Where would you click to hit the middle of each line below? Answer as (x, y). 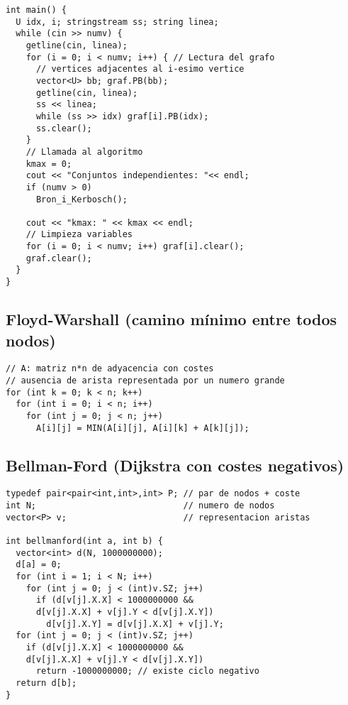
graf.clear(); (59, 258)
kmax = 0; (49, 164)
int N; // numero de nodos (140, 506)
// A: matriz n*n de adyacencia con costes (110, 369)
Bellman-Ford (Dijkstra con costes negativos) (175, 465)
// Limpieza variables (79, 235)
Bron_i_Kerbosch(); (82, 199)
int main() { (36, 10)
